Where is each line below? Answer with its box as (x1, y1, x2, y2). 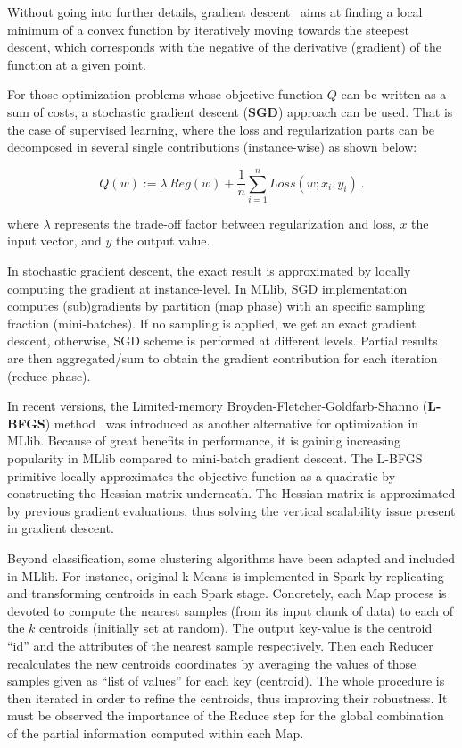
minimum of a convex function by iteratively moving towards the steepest (7, 20, 410, 38)
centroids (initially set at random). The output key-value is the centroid (39, 619, 433, 637)
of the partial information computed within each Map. (7, 723, 304, 742)
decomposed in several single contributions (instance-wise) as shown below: (7, 137, 417, 156)
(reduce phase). (7, 366, 91, 385)
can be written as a (341, 85, 447, 104)
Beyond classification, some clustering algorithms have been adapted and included (7, 548, 455, 567)
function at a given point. (7, 54, 146, 73)
